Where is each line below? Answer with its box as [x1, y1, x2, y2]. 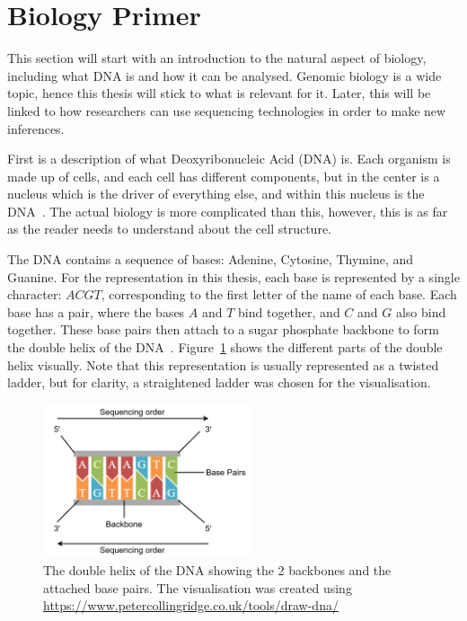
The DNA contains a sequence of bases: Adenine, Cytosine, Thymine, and [7, 250, 414, 269]
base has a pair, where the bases [7, 302, 185, 321]
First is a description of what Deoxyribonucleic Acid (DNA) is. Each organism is [7, 149, 451, 168]
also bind [395, 302, 446, 321]
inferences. [7, 119, 65, 138]
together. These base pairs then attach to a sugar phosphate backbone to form [7, 320, 439, 339]
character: [7, 285, 62, 304]
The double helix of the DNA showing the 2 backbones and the [43, 560, 392, 579]
